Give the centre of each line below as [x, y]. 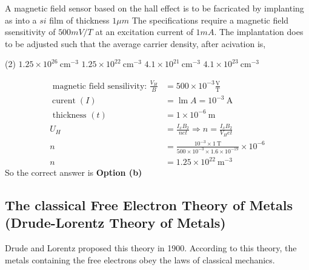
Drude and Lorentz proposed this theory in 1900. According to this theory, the [151, 248]
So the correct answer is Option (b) [74, 172]
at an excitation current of [144, 32]
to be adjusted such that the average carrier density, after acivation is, [135, 43]
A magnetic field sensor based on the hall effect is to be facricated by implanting [154, 8]
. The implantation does [259, 32]
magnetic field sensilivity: [100, 86]
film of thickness [79, 20]
